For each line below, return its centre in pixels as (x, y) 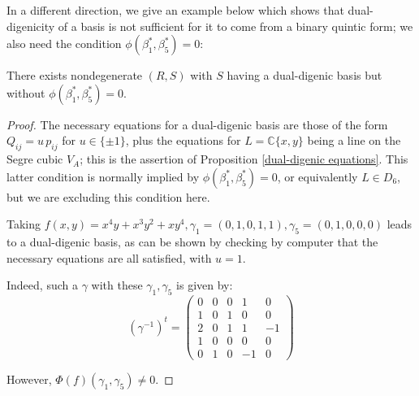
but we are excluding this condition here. (108, 196)
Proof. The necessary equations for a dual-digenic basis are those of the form (197, 124)
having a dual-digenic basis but (305, 75)
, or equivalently (317, 176)
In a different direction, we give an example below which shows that (175, 10)
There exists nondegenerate (75, 75)
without (26, 92)
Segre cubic (35, 159)
